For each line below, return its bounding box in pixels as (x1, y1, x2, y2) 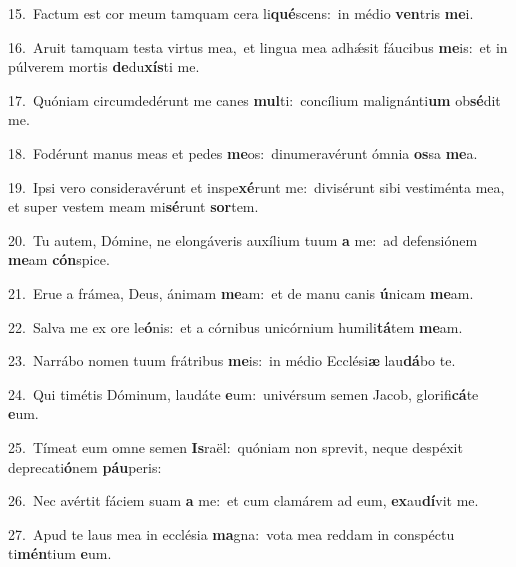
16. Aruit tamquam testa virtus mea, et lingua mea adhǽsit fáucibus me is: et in (8, 36, 508, 57)
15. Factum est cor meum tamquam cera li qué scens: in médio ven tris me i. (8, 3, 474, 23)
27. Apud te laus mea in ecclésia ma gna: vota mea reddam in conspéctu (8, 523, 455, 544)
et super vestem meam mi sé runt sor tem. (8, 196, 259, 217)
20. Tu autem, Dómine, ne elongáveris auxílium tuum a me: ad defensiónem (8, 229, 478, 250)
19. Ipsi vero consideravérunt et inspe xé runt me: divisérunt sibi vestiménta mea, (8, 176, 505, 197)
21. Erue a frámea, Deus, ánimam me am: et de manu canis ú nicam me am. (8, 282, 474, 303)
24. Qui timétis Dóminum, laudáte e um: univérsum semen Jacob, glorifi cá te (8, 383, 479, 404)
